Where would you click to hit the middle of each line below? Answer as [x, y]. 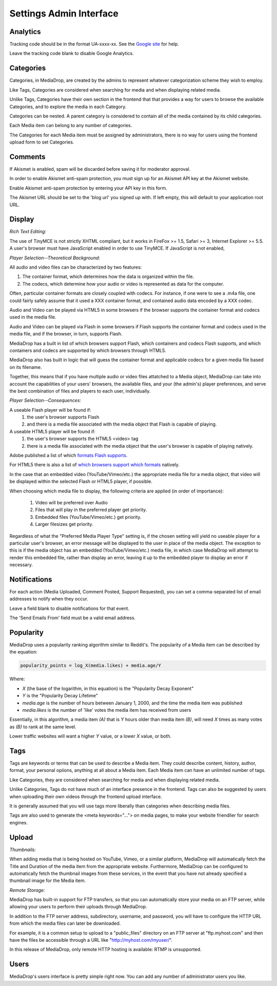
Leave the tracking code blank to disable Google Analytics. [72, 54]
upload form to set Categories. [42, 142]
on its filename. [26, 367]
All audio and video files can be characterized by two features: [76, 267]
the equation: [24, 652]
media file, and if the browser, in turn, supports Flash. [66, 334]
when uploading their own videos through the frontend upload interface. [86, 796]
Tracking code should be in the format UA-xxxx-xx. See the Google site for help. [94, 44]
